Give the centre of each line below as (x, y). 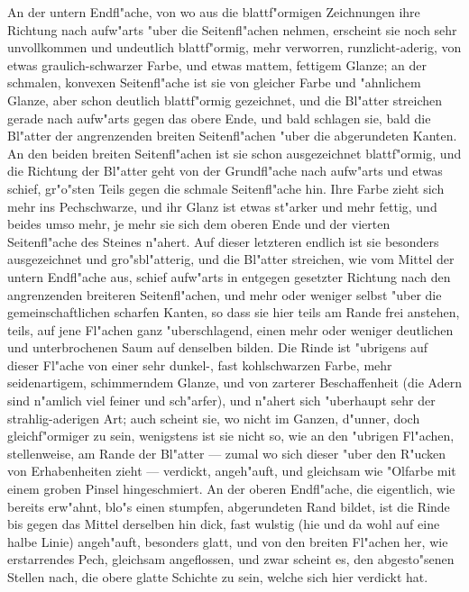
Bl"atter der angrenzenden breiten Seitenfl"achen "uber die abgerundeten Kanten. (232, 136)
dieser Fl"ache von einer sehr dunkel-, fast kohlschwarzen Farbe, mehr (200, 364)
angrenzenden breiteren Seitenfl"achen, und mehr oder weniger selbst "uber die (225, 294)
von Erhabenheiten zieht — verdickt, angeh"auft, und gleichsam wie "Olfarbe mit (232, 471)
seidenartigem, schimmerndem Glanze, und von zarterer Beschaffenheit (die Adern (234, 383)
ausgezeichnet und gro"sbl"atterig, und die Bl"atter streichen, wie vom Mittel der (231, 259)
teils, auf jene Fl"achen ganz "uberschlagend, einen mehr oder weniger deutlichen (230, 329)
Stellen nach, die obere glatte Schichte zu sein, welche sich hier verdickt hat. (218, 577)
